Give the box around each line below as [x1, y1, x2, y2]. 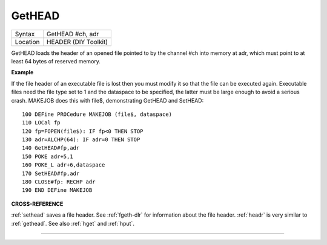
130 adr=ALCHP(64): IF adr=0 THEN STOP [22, 136, 140, 143]
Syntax [15, 30, 35, 38]
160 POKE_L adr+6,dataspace [22, 162, 105, 168]
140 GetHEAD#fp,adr [22, 145, 80, 151]
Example [11, 69, 34, 76]
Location [15, 37, 40, 46]
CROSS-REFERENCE [11, 200, 64, 208]
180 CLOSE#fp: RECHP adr [22, 179, 96, 185]
